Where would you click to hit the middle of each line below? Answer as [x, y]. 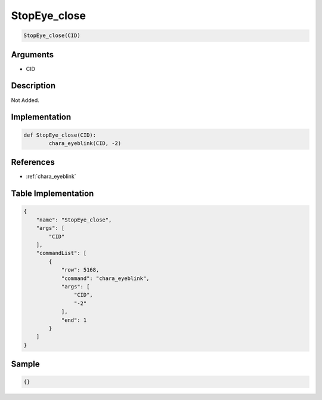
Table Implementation [52, 194]
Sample [25, 364]
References [33, 162]
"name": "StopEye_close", [74, 220]
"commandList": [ [61, 253]
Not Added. [25, 100]
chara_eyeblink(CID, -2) [85, 143]
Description [33, 86]
